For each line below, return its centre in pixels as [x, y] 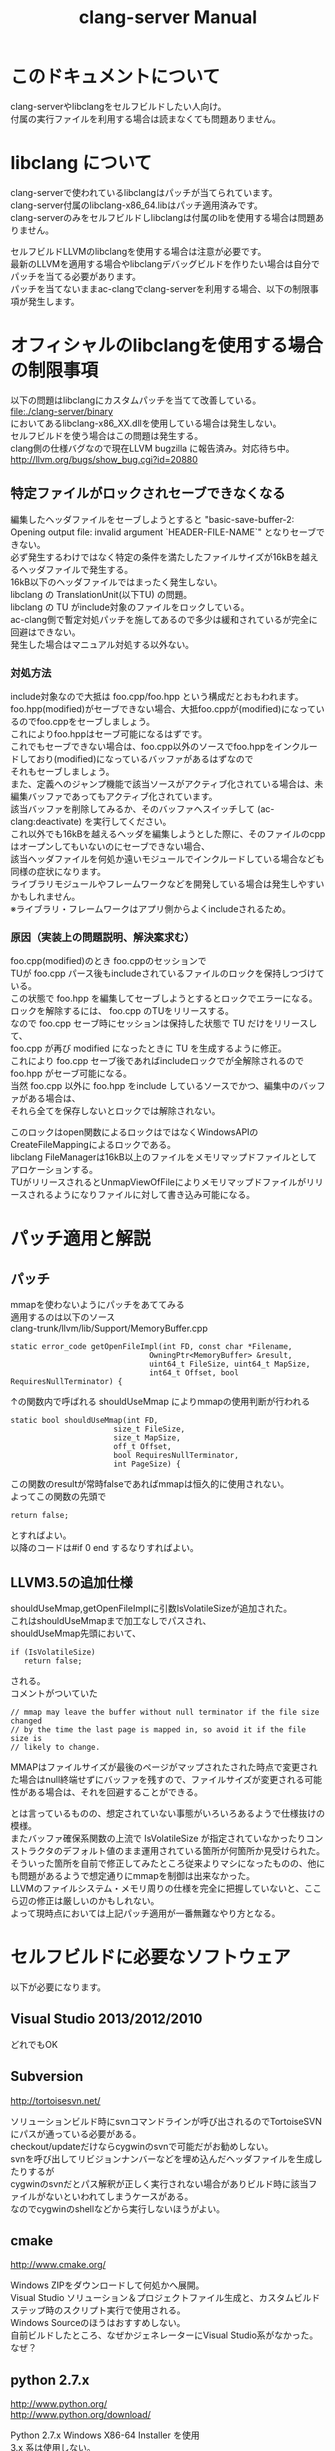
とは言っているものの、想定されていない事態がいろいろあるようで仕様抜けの [167, 1813]
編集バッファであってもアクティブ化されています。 [114, 796]
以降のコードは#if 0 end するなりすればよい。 [105, 1548]
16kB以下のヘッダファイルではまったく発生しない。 [116, 582]
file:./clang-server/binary [61, 411]
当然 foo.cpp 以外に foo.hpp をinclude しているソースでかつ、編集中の [155, 1086]
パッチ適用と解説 [81, 1238]
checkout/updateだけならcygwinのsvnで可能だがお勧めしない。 [142, 2146]
